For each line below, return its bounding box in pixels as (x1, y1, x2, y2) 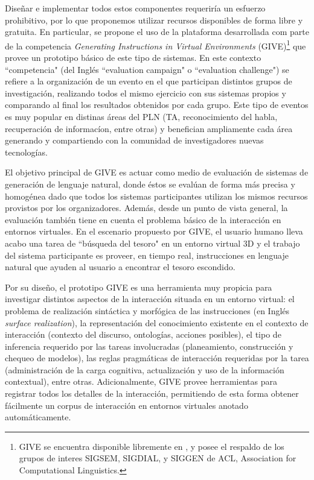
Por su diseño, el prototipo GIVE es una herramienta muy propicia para (5, 280, 272, 293)
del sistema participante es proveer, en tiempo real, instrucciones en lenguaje (5, 248, 289, 261)
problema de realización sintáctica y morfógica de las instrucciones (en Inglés (5, 304, 290, 317)
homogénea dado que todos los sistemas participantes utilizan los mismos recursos (5, 189, 308, 202)
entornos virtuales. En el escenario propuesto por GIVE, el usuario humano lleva (5, 225, 303, 238)
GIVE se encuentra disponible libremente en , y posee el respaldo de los (19, 440, 284, 452)
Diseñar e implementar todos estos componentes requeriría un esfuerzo (5, 2, 266, 14)
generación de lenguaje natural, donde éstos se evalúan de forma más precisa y (5, 177, 295, 190)
